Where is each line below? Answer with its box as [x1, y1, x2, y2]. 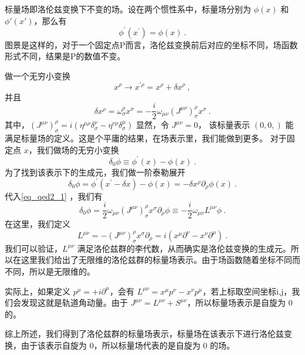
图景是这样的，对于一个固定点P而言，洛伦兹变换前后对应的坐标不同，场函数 [5, 38, 298, 50]
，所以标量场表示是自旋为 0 [187, 296, 293, 309]
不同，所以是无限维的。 [5, 265, 95, 278]
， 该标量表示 [198, 119, 250, 131]
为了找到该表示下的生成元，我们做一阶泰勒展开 [5, 165, 185, 178]
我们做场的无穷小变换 [36, 143, 119, 155]
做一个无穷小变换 [5, 69, 70, 82]
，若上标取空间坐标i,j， [202, 285, 292, 297]
